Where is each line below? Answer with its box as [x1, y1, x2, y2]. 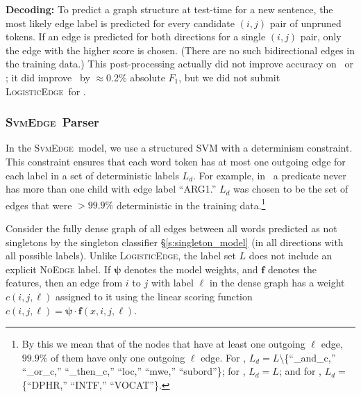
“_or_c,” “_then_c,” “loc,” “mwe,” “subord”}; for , [22, 364, 246, 378]
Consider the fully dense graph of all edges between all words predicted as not [6, 221, 337, 235]
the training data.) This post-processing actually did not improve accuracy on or [6, 56, 354, 71]
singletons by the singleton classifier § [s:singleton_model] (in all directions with [6, 234, 344, 249]
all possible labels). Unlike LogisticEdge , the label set [6, 248, 236, 263]
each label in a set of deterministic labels [6, 168, 179, 182]
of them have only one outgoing [51, 350, 185, 364]
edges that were [6, 197, 72, 212]
